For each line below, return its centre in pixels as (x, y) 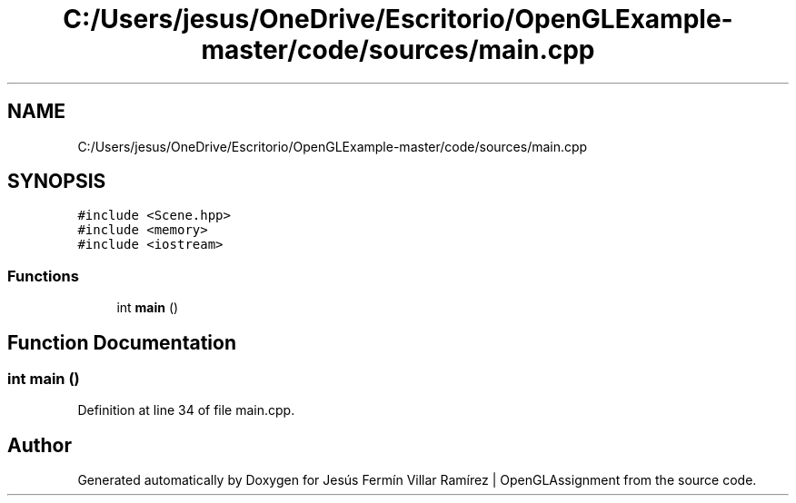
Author (40, 445)
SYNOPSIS (57, 182)
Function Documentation (122, 342)
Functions (43, 276)
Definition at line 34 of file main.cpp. (186, 410)
